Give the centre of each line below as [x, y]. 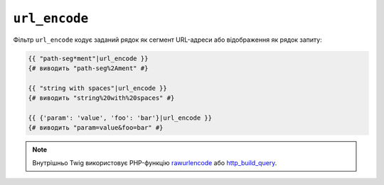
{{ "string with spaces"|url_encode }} [97, 88]
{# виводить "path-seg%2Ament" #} [88, 68]
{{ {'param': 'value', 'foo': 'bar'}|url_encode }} [120, 118]
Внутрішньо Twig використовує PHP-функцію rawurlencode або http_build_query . [155, 162]
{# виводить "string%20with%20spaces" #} [101, 98]
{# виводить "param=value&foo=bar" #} [96, 128]
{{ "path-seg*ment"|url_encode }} [88, 58]
